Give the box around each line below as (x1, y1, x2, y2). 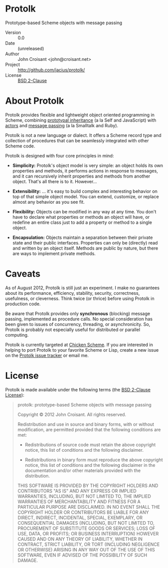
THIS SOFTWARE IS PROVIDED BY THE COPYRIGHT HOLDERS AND (17, 482, 158, 489)
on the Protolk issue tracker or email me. (5, 352, 89, 358)
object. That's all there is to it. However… (12, 178, 97, 184)
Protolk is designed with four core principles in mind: (5, 152, 114, 158)
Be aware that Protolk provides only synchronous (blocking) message (5, 310, 150, 316)
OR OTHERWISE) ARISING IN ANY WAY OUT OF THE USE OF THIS (17, 546, 155, 552)
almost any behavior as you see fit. (12, 199, 85, 205)
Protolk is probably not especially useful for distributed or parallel (5, 327, 140, 333)
